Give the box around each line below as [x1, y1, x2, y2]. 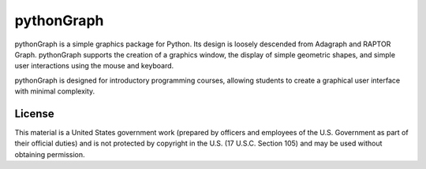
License [14, 107, 54, 120]
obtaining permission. [14, 149, 86, 159]
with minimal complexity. [14, 86, 95, 96]
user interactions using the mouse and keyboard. [14, 61, 174, 71]
